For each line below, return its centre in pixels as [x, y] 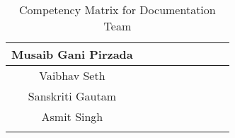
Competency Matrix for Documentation [117, 10]
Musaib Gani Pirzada [72, 54]
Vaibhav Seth [72, 75]
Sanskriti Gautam [72, 96]
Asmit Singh [72, 116]
